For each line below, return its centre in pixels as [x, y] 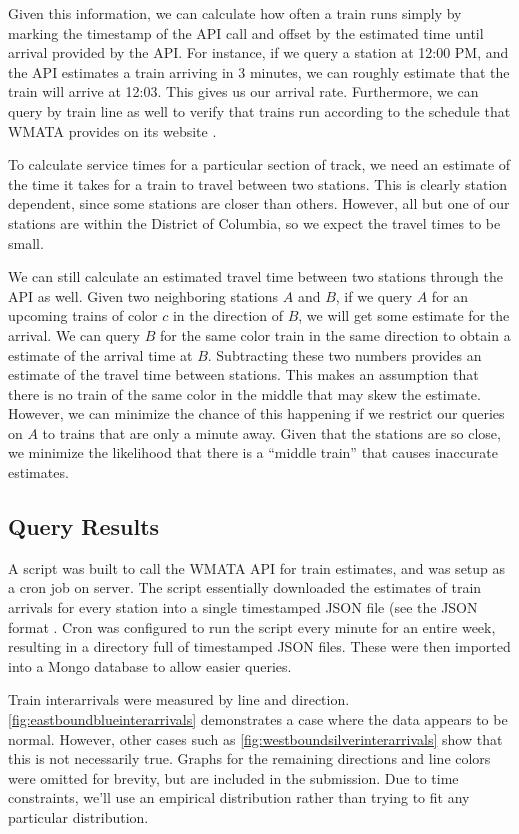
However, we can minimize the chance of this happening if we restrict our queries [256, 413]
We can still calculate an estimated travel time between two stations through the [255, 276]
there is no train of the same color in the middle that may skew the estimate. [244, 393]
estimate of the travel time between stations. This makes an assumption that [243, 374]
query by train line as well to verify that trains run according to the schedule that [259, 110]
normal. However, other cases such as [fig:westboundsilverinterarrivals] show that [255, 738]
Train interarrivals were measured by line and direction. [179, 699]
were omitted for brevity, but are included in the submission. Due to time [233, 777]
